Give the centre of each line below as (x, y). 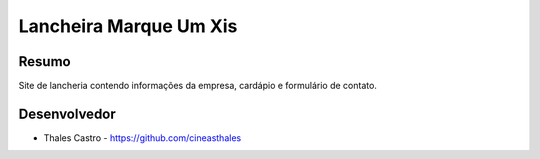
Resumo (44, 61)
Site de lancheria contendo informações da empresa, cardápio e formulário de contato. (197, 86)
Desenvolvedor (67, 113)
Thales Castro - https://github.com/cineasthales (142, 137)
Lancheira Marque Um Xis (128, 26)
